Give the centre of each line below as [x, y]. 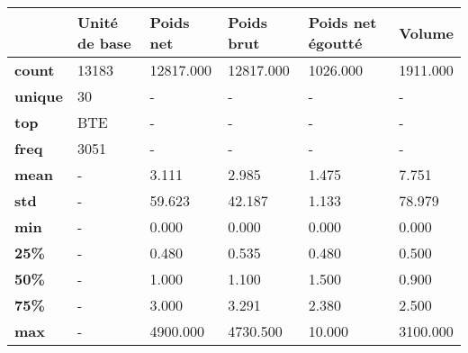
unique [39, 96]
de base [104, 43]
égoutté [335, 43]
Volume [426, 32]
